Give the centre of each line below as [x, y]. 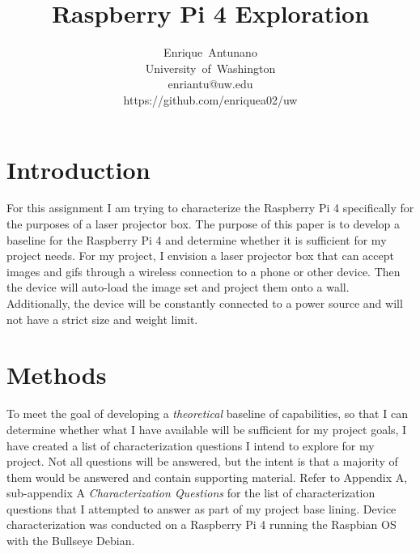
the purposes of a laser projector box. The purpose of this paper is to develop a [204, 224]
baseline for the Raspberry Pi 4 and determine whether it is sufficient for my [197, 239]
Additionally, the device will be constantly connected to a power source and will [205, 303]
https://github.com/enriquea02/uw [210, 99]
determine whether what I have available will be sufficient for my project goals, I [207, 429]
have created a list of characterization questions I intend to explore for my [191, 445]
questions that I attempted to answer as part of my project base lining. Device [202, 508]
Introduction [78, 169]
